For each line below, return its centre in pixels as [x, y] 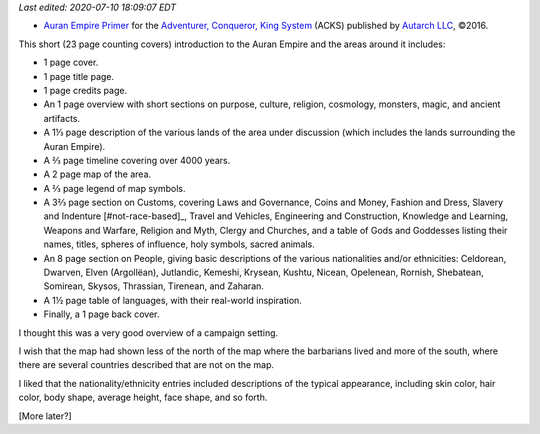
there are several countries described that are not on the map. [146, 365]
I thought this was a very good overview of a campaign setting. [148, 332]
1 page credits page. [85, 90]
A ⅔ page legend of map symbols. [114, 188]
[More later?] [45, 416]
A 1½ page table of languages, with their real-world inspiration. [172, 300]
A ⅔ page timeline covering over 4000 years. [137, 160]
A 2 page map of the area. [97, 174]
